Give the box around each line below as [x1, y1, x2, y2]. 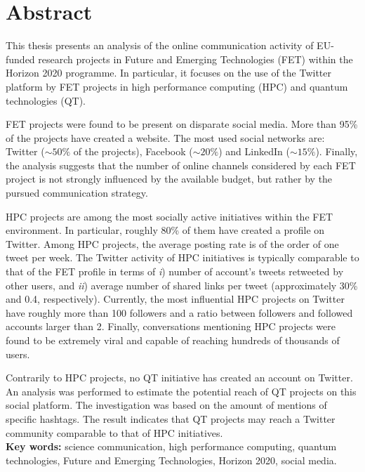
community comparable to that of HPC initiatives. [6, 425, 223, 440]
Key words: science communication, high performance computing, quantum [6, 439, 337, 454]
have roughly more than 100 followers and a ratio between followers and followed [6, 305, 353, 320]
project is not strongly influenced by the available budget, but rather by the [6, 171, 333, 186]
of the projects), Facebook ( [73, 144, 193, 159]
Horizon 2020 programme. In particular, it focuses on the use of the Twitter [6, 65, 332, 80]
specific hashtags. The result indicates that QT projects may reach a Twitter [6, 411, 336, 426]
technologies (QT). [6, 93, 86, 107]
